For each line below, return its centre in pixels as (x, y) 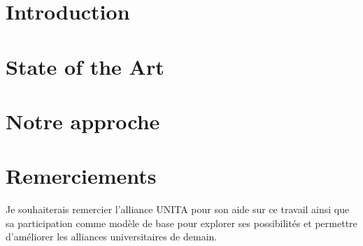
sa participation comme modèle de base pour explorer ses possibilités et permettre (181, 223)
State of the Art (85, 66)
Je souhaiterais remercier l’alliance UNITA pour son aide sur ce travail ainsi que (178, 209)
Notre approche (83, 121)
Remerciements (81, 176)
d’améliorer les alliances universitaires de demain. (112, 237)
